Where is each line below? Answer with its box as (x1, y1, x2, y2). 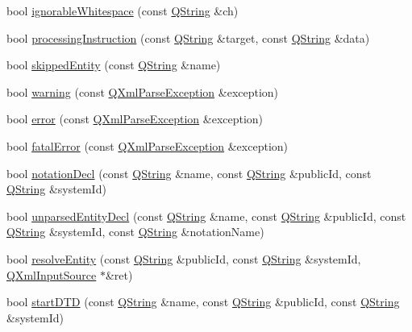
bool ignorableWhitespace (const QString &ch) (6, 2, 239, 19)
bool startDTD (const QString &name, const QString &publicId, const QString (6, 293, 400, 310)
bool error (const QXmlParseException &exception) (6, 110, 264, 127)
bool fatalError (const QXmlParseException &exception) (6, 137, 289, 154)
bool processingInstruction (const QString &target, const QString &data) (6, 29, 370, 46)
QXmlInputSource (6, 266, 97, 283)
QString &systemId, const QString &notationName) (6, 223, 264, 240)
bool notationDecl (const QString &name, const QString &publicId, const (6, 164, 372, 181)
